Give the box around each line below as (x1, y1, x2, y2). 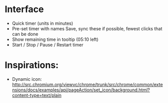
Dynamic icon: (12, 76, 42, 82)
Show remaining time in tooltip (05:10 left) (12, 36, 99, 42)
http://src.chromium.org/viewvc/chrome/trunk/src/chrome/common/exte (12, 81, 163, 87)
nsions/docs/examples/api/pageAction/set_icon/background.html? (12, 87, 150, 93)
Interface (5, 4, 44, 15)
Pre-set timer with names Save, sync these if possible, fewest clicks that (12, 25, 162, 31)
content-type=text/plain (12, 92, 62, 98)
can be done (12, 31, 39, 37)
